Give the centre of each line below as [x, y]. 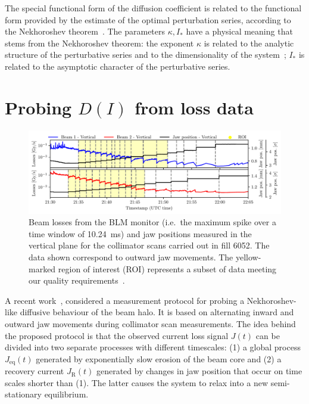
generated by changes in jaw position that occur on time [199, 371]
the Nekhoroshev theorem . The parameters [85, 31]
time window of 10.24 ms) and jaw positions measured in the [140, 233]
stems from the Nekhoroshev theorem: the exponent [99, 43]
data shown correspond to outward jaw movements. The [131, 257]
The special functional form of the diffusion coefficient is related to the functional [153, 8]
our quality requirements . [77, 280]
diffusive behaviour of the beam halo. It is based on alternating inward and [157, 312]
